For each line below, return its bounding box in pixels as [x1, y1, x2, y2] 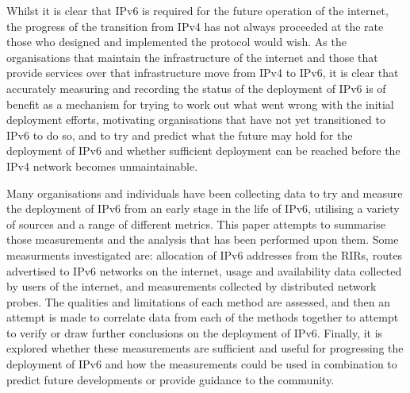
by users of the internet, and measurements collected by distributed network [6, 278, 377, 295]
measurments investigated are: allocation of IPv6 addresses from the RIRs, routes [6, 246, 403, 263]
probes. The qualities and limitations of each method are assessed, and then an [6, 293, 390, 310]
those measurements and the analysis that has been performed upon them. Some [6, 231, 399, 248]
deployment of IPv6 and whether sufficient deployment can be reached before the [6, 142, 400, 159]
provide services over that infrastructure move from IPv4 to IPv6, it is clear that [6, 64, 399, 81]
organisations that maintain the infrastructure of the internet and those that [6, 48, 378, 65]
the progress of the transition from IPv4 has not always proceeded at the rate [6, 17, 384, 34]
